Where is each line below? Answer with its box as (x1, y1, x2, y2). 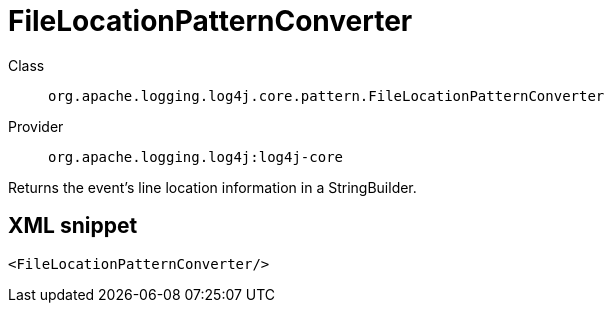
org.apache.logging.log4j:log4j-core (48, 148, 344, 165)
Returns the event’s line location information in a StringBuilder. (8, 178, 417, 196)
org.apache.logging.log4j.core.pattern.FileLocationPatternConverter (48, 87, 605, 104)
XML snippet (8, 213, 138, 239)
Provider (8, 117, 64, 135)
